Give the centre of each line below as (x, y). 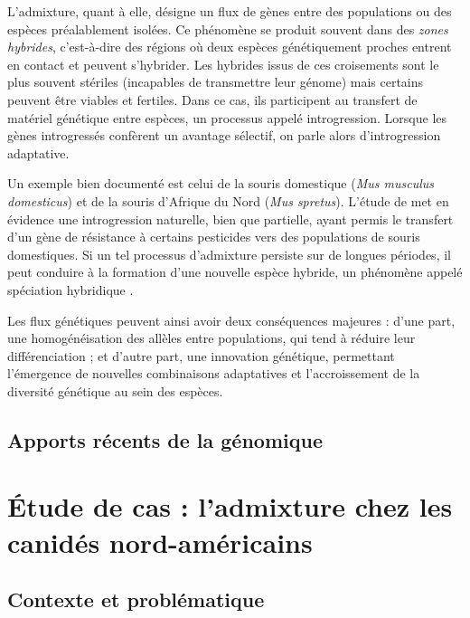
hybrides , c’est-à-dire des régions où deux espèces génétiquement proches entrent (230, 47)
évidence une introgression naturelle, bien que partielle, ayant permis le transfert (230, 219)
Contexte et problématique (136, 599)
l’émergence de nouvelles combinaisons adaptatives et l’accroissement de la (214, 373)
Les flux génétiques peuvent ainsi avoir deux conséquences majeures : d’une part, (231, 320)
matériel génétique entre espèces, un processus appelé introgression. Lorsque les (227, 117)
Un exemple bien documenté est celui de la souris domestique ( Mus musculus (221, 183)
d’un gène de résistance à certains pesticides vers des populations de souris (214, 237)
